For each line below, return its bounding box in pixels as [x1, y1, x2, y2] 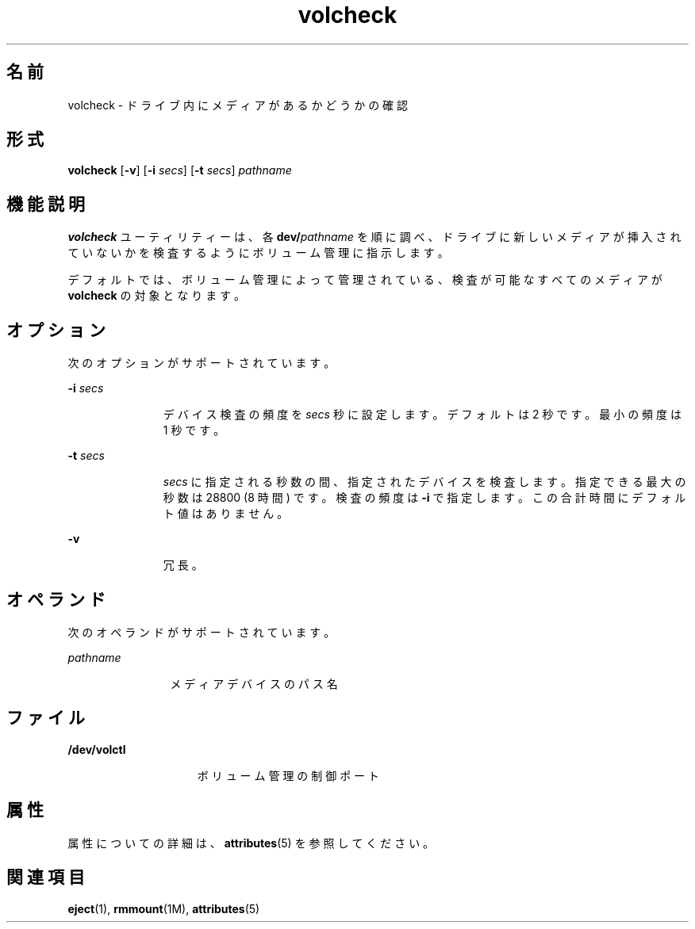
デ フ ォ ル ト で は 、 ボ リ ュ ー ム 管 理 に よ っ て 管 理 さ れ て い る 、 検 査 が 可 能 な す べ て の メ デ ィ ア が [67, 273, 662, 287]
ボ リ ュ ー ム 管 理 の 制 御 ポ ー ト [197, 768, 380, 782]
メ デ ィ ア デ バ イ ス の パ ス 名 [170, 676, 338, 690]
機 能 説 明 [6, 193, 85, 214]
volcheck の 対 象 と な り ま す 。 [67, 289, 246, 303]
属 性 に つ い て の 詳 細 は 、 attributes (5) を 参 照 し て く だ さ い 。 [67, 835, 435, 850]
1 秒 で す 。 [163, 423, 225, 438]
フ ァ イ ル [6, 708, 85, 728]
